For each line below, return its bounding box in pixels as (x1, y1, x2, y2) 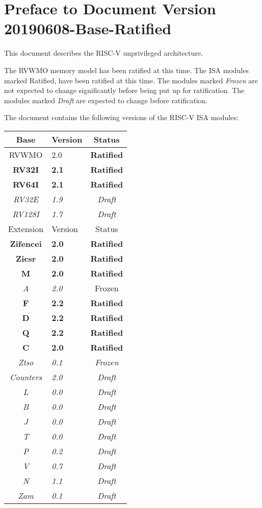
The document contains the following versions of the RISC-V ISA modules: (4, 112, 239, 123)
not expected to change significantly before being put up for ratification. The (4, 85, 245, 96)
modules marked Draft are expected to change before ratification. (4, 95, 208, 105)
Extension (8, 222, 44, 235)
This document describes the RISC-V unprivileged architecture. (4, 48, 203, 58)
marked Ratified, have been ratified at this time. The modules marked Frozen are (4, 75, 258, 85)
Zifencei (10, 237, 42, 249)
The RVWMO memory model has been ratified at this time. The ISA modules (4, 64, 249, 75)
